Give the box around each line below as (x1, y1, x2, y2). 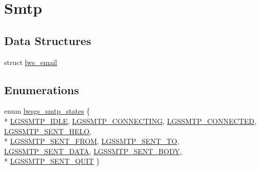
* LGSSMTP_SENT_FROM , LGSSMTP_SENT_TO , (4, 136, 179, 146)
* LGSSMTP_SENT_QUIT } (4, 156, 100, 166)
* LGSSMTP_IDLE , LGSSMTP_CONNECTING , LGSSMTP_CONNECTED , (4, 115, 256, 126)
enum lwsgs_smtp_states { (4, 105, 90, 116)
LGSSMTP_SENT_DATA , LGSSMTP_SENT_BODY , (4, 145, 182, 156)
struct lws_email (4, 56, 57, 67)
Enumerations (4, 81, 79, 97)
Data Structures (4, 32, 91, 48)
